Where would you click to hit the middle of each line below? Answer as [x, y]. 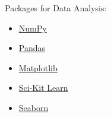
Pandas [32, 48]
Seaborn [34, 107]
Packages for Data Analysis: [56, 8]
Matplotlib [38, 67]
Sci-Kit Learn [43, 88]
